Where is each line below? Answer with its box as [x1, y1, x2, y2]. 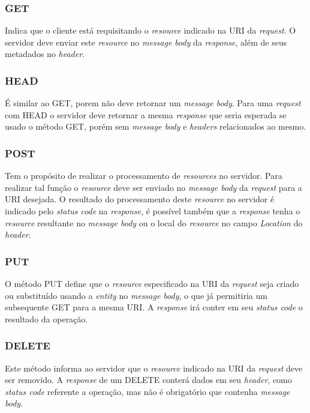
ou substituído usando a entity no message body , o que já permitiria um [5, 289, 267, 301]
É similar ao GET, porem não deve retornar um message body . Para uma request [5, 97, 301, 109]
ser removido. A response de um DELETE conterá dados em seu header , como [5, 373, 292, 386]
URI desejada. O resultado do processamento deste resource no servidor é [5, 193, 275, 205]
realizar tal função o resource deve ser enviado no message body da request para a [5, 181, 302, 193]
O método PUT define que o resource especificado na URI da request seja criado [5, 277, 299, 289]
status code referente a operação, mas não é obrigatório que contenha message [5, 385, 290, 397]
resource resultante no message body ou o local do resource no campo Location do [5, 216, 303, 229]
